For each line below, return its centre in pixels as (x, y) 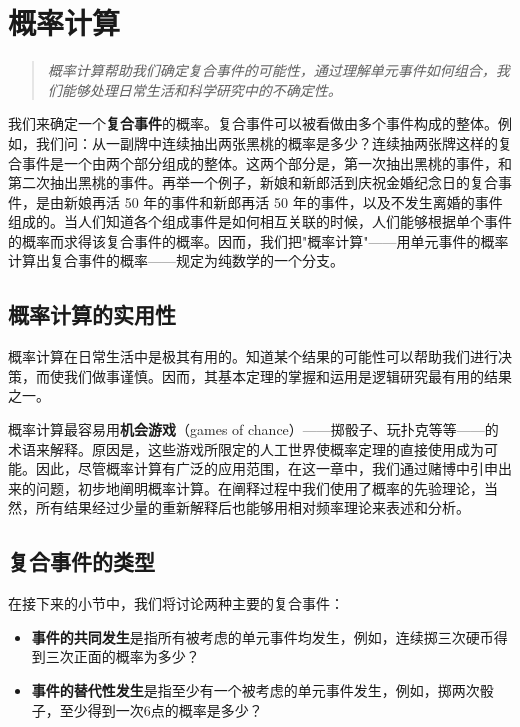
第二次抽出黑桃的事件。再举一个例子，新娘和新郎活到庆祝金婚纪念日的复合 (253, 182)
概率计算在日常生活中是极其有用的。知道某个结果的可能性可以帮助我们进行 (253, 356)
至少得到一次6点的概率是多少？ (161, 709)
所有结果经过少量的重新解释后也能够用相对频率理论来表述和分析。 (252, 507)
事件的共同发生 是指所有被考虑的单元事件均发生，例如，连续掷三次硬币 (262, 636)
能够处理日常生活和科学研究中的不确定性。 (201, 89)
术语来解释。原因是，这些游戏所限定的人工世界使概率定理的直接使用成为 (246, 448)
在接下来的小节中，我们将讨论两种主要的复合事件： (176, 603)
